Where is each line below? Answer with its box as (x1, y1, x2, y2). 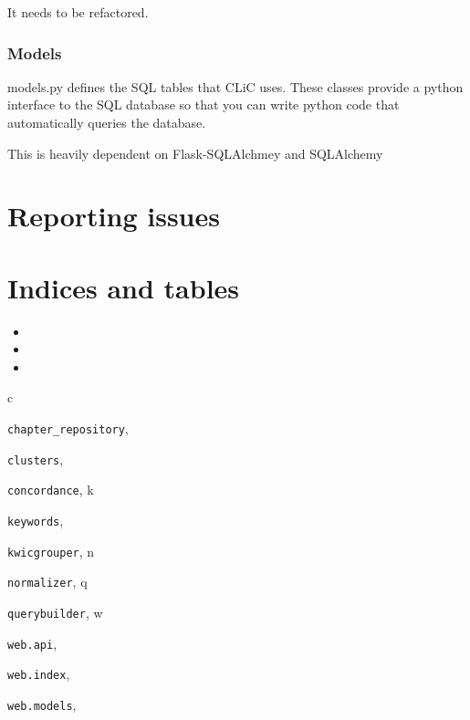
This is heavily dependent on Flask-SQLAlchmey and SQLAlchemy (7, 143, 383, 162)
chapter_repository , (7, 419, 129, 438)
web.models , (7, 694, 77, 714)
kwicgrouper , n (7, 541, 95, 560)
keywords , (7, 511, 64, 530)
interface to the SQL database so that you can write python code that (7, 95, 400, 114)
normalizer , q (7, 572, 88, 591)
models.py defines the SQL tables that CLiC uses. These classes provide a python (7, 77, 464, 96)
